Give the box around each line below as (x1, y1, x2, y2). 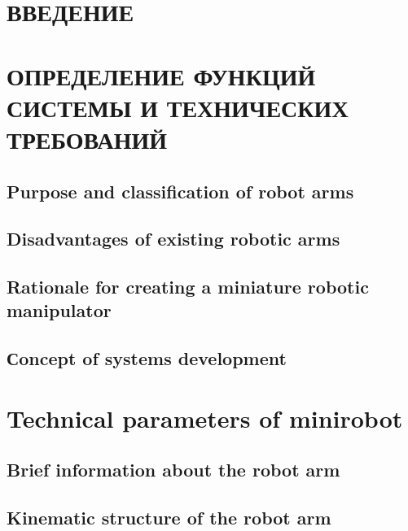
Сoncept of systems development (7, 346, 287, 371)
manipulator (7, 298, 112, 323)
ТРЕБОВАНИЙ (7, 122, 168, 155)
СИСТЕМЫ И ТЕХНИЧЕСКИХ (7, 90, 349, 124)
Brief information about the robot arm (7, 457, 340, 482)
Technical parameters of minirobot (7, 401, 403, 434)
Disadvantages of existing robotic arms (7, 226, 340, 251)
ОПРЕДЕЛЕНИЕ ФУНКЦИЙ (7, 59, 316, 92)
